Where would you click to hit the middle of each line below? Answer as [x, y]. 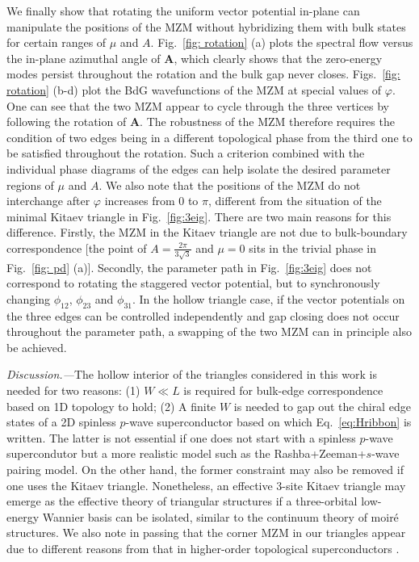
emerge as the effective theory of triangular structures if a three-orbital [182, 501]
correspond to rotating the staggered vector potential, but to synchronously [193, 283]
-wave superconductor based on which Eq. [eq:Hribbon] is [268, 422]
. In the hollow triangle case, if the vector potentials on [269, 298]
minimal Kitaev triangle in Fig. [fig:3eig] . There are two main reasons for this [199, 216]
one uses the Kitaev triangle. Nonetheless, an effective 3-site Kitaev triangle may [206, 485]
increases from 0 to [151, 201]
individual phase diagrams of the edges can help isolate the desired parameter [199, 168]
